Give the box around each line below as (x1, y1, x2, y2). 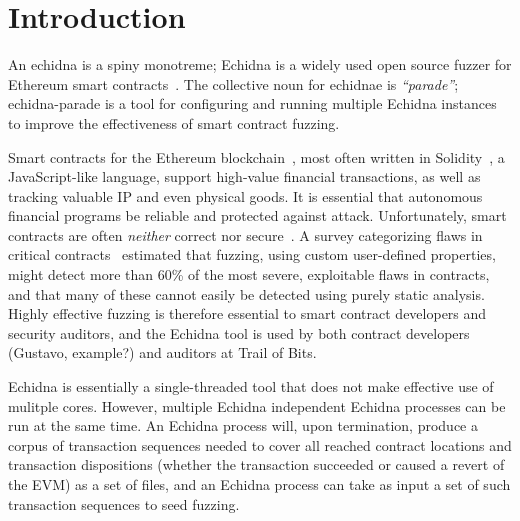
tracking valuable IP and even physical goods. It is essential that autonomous (8, 185, 483, 206)
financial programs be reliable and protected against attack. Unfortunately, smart (8, 205, 507, 226)
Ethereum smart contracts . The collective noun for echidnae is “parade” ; (8, 73, 459, 94)
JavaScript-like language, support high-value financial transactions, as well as (8, 166, 481, 187)
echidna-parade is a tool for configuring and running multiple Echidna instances (8, 93, 497, 114)
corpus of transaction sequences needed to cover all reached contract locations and (8, 434, 512, 455)
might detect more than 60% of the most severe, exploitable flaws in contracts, (8, 264, 490, 285)
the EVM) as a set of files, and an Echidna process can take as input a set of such (8, 474, 511, 494)
